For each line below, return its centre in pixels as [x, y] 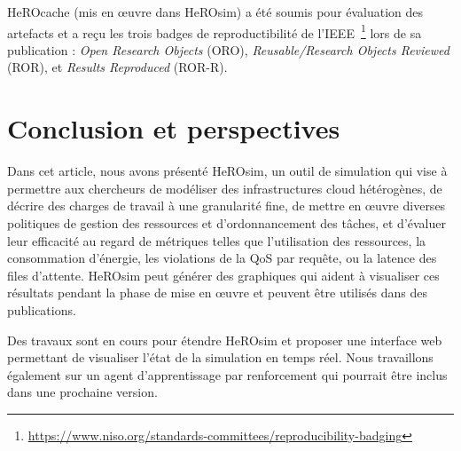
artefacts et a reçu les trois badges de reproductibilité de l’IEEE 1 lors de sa [215, 31]
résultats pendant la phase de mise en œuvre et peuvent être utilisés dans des [217, 293]
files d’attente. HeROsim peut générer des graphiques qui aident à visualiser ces [223, 275]
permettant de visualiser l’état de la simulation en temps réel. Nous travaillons [220, 357]
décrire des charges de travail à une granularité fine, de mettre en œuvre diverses [227, 206]
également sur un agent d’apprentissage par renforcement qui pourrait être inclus [227, 374]
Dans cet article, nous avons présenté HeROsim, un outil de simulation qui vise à [227, 171]
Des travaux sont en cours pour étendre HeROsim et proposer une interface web [225, 340]
